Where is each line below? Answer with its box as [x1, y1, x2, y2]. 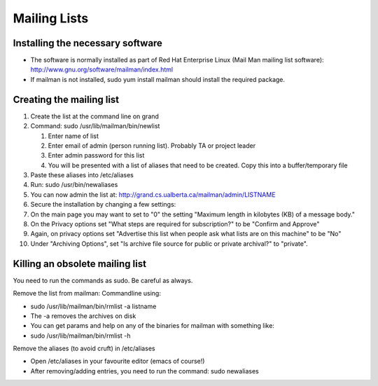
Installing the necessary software [13, 37, 162, 49]
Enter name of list [48, 132, 99, 140]
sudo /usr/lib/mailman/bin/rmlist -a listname [30, 302, 157, 310]
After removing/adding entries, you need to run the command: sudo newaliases [30, 366, 259, 375]
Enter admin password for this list [48, 151, 145, 160]
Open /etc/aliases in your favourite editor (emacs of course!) [30, 357, 205, 366]
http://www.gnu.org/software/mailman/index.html [30, 65, 174, 74]
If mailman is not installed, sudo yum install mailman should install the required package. [30, 75, 286, 83]
